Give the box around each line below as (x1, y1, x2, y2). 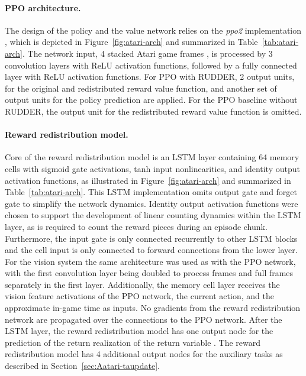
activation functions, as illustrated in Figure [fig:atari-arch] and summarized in (5, 174, 291, 186)
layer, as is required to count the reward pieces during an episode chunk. (5, 220, 268, 232)
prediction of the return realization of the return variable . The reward (5, 336, 261, 348)
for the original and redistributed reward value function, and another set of (5, 82, 277, 94)
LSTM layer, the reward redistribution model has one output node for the (5, 325, 273, 337)
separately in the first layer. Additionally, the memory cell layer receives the (5, 278, 280, 290)
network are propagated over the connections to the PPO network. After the (5, 313, 282, 325)
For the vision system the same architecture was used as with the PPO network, (5, 255, 296, 267)
